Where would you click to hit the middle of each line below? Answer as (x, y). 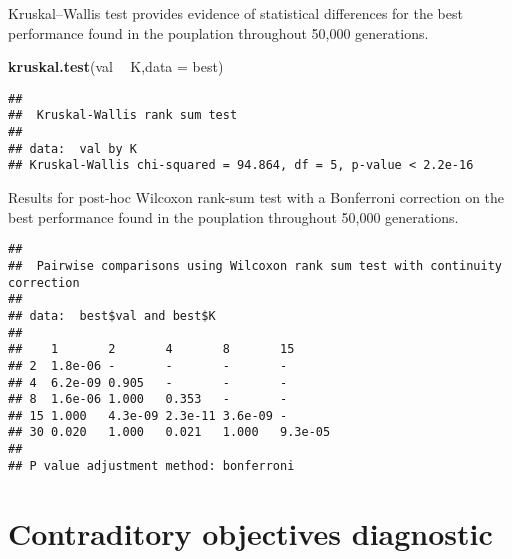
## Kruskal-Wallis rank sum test (123, 115)
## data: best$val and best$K (112, 315)
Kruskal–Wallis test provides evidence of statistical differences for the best (235, 13)
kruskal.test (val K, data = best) (116, 66)
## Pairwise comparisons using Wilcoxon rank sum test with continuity (255, 265)
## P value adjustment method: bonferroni (151, 465)
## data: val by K (72, 148)
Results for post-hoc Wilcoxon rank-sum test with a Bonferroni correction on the (256, 197)
